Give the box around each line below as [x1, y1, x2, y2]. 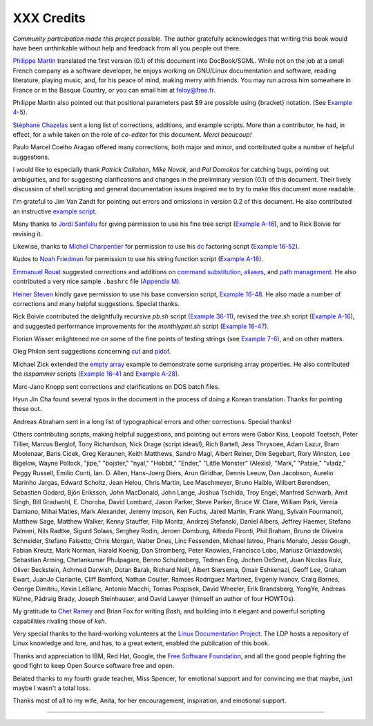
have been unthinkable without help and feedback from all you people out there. [12, 44, 241, 52]
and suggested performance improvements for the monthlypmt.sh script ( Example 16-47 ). [12, 322, 269, 330]
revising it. [12, 229, 43, 238]
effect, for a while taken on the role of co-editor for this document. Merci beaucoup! [12, 131, 252, 139]
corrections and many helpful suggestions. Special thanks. [12, 299, 180, 307]
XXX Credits [12, 10, 86, 26]
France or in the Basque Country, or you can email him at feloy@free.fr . [12, 86, 216, 94]
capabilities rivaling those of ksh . [12, 617, 107, 625]
